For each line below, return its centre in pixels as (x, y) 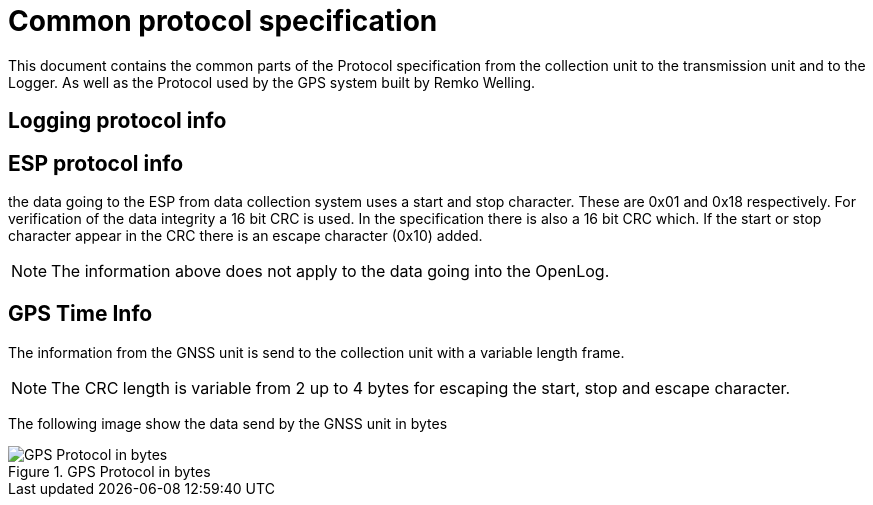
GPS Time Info (80, 314)
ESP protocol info (96, 163)
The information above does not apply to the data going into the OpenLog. (330, 271)
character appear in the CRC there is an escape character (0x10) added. (245, 236)
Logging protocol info (117, 121)
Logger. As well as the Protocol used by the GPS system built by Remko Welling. (272, 82)
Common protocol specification (223, 21)
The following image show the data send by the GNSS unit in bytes (228, 423)
